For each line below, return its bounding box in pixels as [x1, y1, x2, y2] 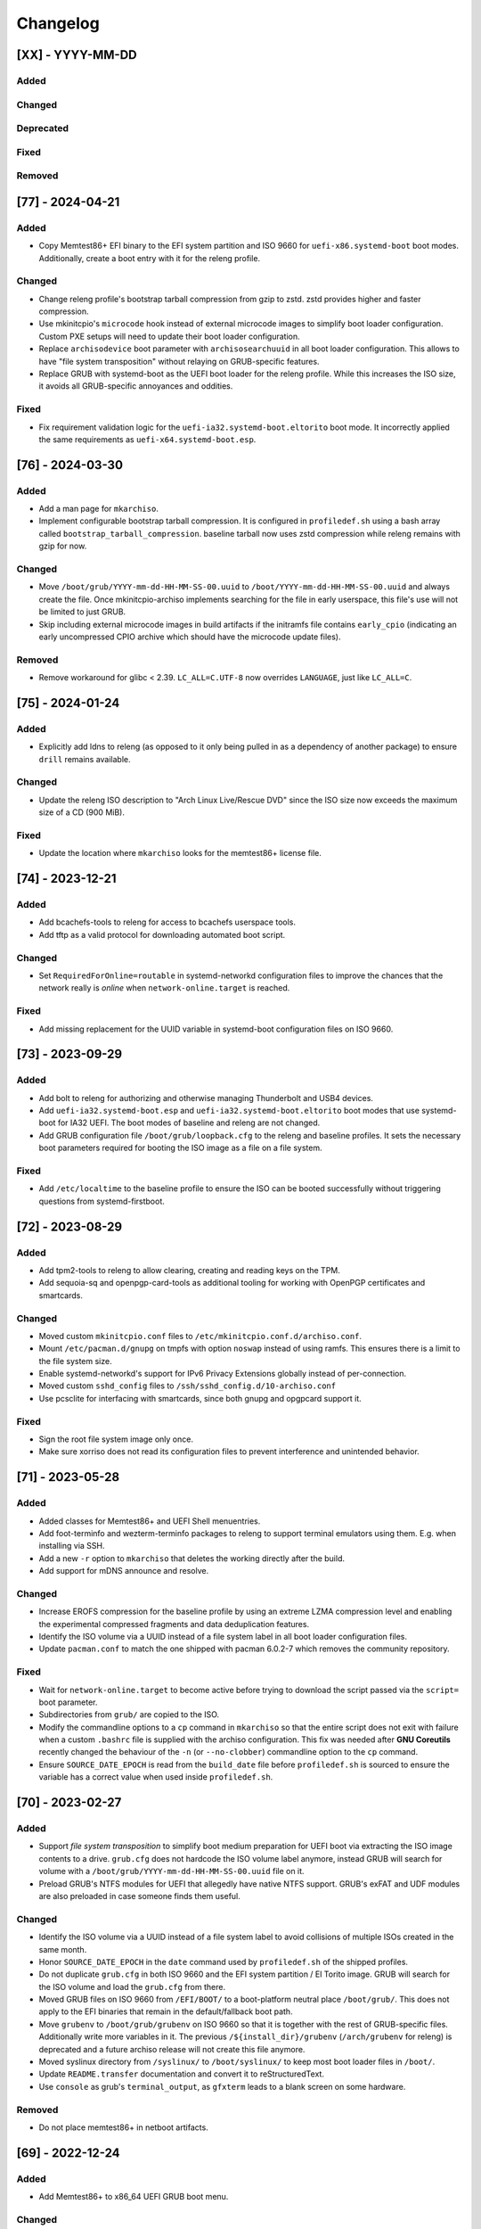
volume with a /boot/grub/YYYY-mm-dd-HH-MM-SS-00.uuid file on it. [38, 1866, 305, 1877]
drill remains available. [38, 753, 131, 764]
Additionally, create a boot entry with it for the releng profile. [38, 252, 261, 263]
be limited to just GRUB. [38, 606, 126, 617]
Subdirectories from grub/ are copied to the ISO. [38, 1709, 220, 1720]
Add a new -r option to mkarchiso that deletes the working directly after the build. [38, 1552, 345, 1564]
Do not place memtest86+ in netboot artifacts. [38, 2122, 208, 2133]
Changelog [16, 13, 100, 33]
